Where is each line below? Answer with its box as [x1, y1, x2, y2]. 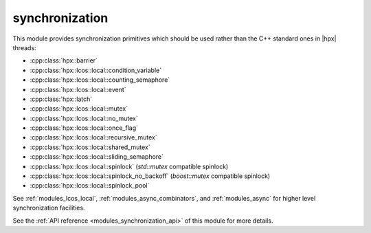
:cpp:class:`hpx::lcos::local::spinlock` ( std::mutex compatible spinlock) [30, 162, 229, 170]
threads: [12, 43, 37, 52]
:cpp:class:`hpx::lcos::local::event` [30, 85, 126, 93]
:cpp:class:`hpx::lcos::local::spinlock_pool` [30, 181, 150, 190]
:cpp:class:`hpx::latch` [30, 95, 93, 103]
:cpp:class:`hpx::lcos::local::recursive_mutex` [30, 133, 157, 142]
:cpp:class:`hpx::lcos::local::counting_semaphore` [30, 76, 170, 84]
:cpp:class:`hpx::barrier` [30, 56, 98, 65]
